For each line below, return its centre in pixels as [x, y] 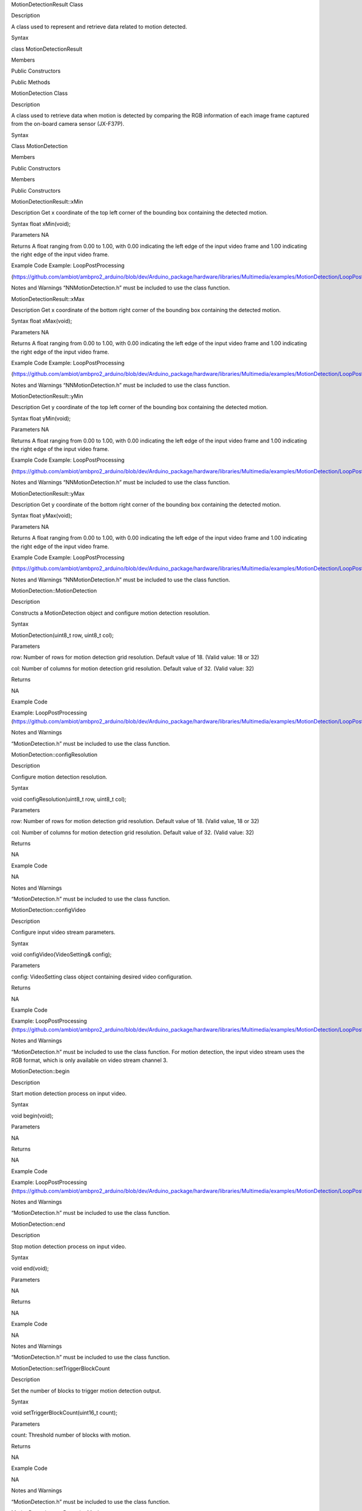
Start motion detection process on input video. [69, 1093]
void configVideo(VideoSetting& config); [61, 954]
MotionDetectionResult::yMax [48, 493]
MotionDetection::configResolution [54, 754]
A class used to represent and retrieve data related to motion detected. [99, 27]
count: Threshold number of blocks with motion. [71, 1435]
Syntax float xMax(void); [42, 321]
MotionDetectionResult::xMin [47, 202]
